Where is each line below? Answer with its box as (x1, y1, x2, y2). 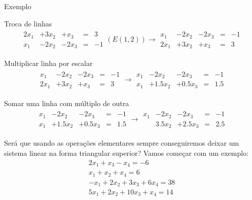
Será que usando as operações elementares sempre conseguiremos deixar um (4, 138, 239, 148)
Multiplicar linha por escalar (4, 58, 93, 69)
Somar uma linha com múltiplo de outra (4, 97, 129, 108)
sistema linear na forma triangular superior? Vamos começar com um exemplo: (4, 147, 248, 158)
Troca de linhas (4, 18, 52, 28)
